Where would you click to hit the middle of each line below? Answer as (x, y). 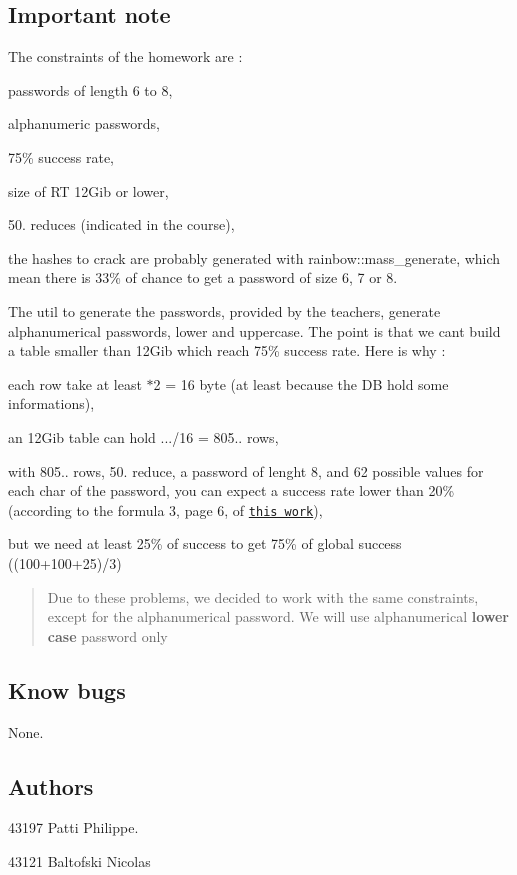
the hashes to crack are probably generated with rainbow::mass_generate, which (254, 257)
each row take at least (75, 383)
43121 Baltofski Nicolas (79, 860)
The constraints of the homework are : (125, 56)
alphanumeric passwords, (84, 123)
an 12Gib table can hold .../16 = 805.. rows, (143, 436)
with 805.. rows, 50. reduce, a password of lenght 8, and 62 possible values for (246, 470)
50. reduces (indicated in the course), (121, 224)
